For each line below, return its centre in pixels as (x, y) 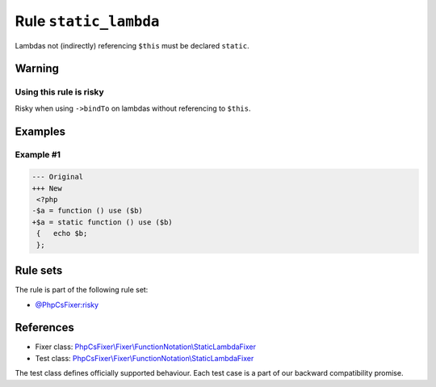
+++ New (47, 188)
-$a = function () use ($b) (87, 211)
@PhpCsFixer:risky (67, 305)
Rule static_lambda (87, 21)
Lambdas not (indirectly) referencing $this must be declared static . (132, 45)
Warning (37, 69)
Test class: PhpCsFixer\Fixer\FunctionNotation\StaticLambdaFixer (145, 358)
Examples (40, 131)
